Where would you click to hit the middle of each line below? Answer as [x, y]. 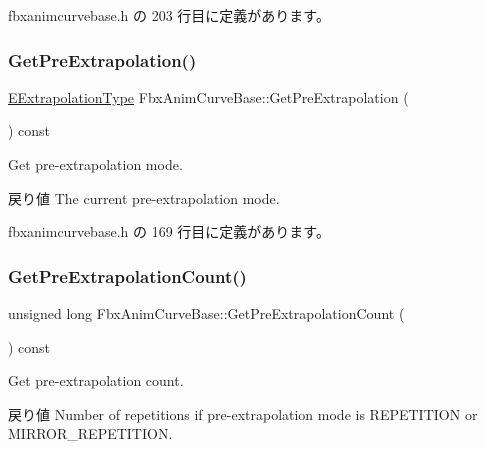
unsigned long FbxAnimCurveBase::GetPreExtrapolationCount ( [206, 313]
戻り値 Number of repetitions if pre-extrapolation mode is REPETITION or [243, 413]
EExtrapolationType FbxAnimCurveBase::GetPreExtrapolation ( [208, 96]
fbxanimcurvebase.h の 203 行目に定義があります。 [169, 15]
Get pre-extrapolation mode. [95, 164]
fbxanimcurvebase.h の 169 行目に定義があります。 [169, 231]
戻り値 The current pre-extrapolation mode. [144, 197]
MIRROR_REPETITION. [90, 433]
